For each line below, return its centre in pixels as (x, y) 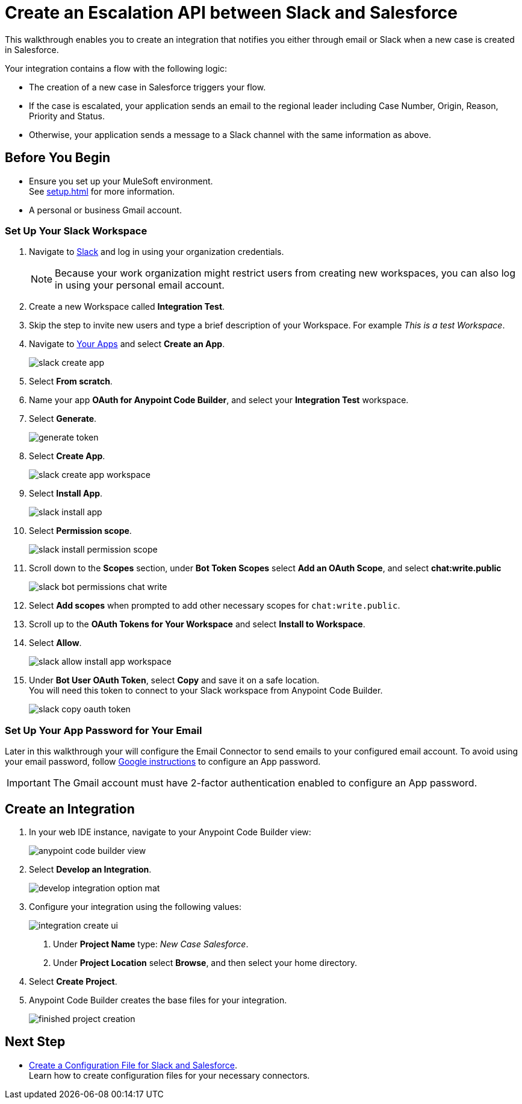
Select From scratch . (71, 381)
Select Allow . (55, 643)
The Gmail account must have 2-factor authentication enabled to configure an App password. (265, 783)
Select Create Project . (73, 981)
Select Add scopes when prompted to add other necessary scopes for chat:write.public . (215, 606)
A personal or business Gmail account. (105, 210)
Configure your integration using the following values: (135, 906)
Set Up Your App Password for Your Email (104, 730)
